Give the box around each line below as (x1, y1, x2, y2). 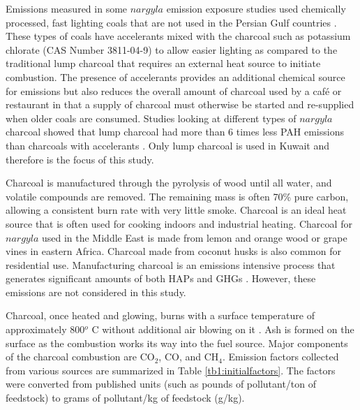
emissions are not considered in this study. (6, 284, 186, 299)
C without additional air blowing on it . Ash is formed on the (91, 322, 354, 337)
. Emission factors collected (222, 349, 339, 364)
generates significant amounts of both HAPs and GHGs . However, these (6, 271, 316, 286)
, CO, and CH (158, 349, 219, 364)
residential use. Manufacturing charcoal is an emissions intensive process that (6, 257, 336, 272)
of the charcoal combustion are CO (6, 349, 155, 364)
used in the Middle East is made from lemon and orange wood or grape (41, 230, 347, 244)
